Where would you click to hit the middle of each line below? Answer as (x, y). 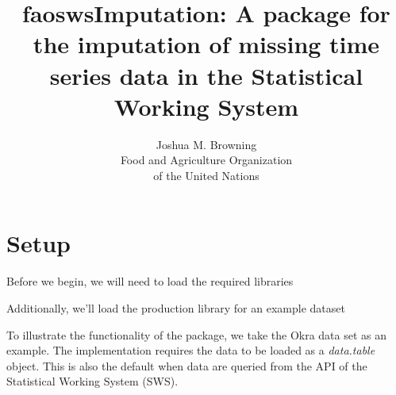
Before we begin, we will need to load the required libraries (150, 281)
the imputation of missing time (206, 44)
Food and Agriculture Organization (206, 160)
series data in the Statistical (206, 75)
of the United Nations (206, 175)
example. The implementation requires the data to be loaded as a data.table (191, 350)
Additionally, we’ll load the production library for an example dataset (176, 308)
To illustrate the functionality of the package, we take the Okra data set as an (197, 334)
